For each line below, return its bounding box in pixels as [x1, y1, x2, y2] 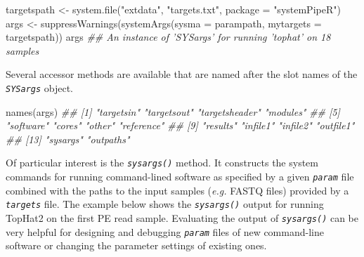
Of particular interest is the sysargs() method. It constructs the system [6, 155, 318, 170]
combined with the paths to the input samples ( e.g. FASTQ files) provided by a [6, 183, 349, 197]
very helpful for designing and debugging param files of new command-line [6, 224, 324, 239]
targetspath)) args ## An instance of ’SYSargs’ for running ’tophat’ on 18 [6, 29, 331, 44]
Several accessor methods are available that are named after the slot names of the [6, 67, 358, 81]
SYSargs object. [6, 80, 74, 95]
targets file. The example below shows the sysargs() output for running [6, 197, 324, 211]
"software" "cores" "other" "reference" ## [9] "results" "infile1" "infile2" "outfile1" [6, 118, 355, 133]
